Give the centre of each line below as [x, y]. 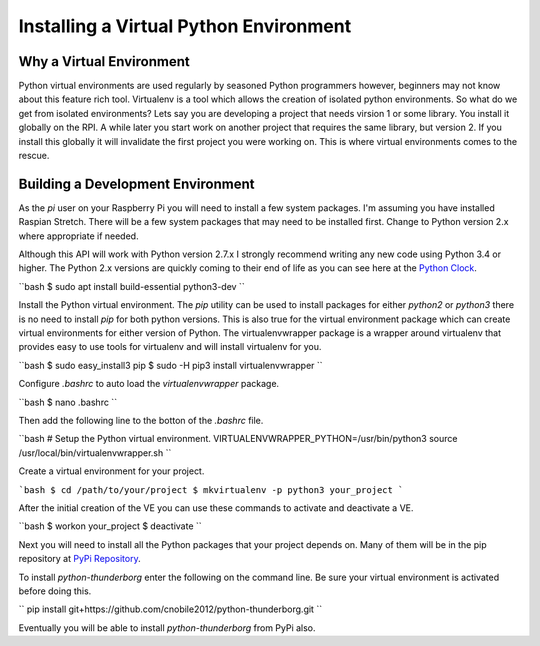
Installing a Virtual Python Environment [185, 26]
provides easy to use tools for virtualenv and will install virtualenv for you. [170, 347]
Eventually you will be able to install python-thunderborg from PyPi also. [167, 627]
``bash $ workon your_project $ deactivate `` [110, 526]
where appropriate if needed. [78, 236]
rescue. [34, 156]
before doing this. [55, 591]
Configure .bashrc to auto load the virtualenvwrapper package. [149, 384]
